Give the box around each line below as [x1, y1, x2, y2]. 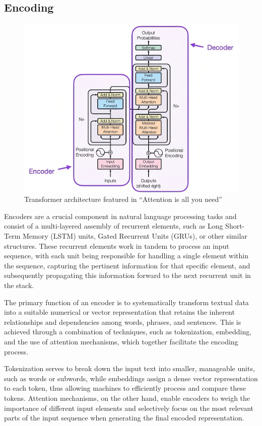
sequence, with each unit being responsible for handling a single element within [4, 250, 248, 261]
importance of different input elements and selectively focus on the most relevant [4, 402, 254, 413]
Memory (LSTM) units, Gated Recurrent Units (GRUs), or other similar [22, 231, 247, 241]
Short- [225, 221, 245, 231]
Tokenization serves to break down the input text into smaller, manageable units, [4, 363, 255, 374]
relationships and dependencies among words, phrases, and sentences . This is [4, 316, 241, 327]
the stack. [4, 280, 34, 291]
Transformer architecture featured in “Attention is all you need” [24, 194, 222, 204]
